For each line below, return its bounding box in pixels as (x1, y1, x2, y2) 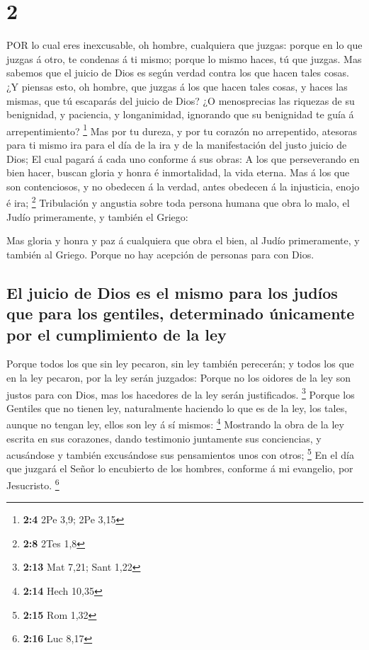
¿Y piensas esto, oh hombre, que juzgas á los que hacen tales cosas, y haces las (6, 79, 348, 93)
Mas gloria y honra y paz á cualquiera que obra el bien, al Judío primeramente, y (6, 233, 360, 248)
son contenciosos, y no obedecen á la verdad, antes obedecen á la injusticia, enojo (6, 178, 360, 193)
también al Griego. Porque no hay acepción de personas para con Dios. (6, 246, 314, 261)
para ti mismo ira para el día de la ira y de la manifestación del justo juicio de (6, 137, 347, 152)
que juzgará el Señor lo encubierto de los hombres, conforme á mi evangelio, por (6, 461, 353, 476)
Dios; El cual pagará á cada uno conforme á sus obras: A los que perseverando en (6, 151, 360, 166)
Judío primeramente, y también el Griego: (6, 209, 188, 224)
